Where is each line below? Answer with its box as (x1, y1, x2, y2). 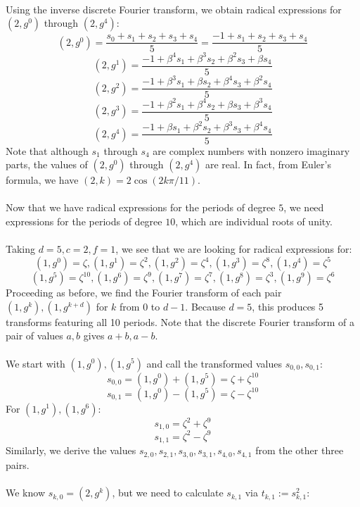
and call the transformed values (146, 356, 282, 370)
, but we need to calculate (112, 485, 224, 500)
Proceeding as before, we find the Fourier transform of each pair (6, 285, 282, 300)
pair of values (6, 328, 63, 343)
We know (6, 485, 45, 500)
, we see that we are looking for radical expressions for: (115, 242, 352, 256)
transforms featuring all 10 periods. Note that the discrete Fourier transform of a (6, 314, 355, 329)
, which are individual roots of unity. (175, 213, 333, 228)
